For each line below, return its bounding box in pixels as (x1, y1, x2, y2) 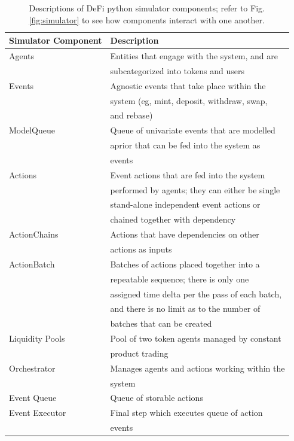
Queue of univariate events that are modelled (110, 124, 275, 136)
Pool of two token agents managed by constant (110, 332, 281, 345)
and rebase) (110, 109, 153, 121)
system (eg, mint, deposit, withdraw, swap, (110, 94, 268, 107)
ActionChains (9, 228, 59, 241)
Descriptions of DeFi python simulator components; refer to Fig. (29, 2, 265, 14)
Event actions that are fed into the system (110, 168, 265, 181)
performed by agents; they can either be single (110, 183, 280, 196)
